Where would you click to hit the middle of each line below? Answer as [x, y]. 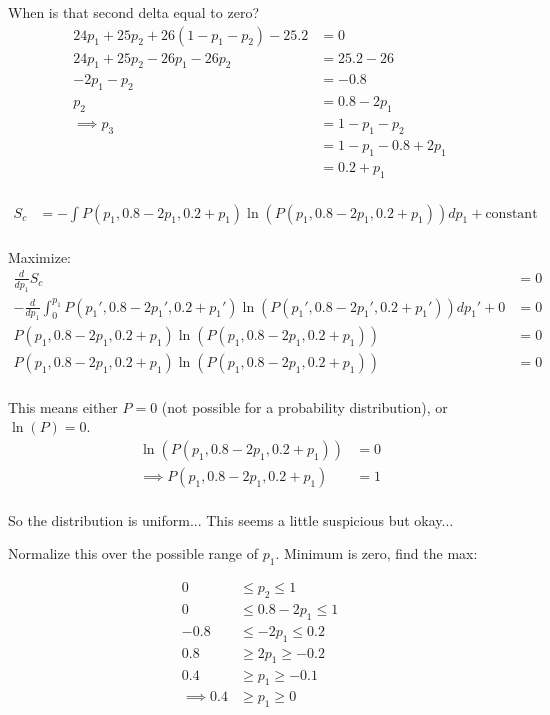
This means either [63, 406]
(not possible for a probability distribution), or [304, 406]
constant [511, 213]
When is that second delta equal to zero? [134, 12]
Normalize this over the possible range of [133, 553]
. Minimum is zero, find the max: [376, 553]
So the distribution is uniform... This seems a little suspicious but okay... [231, 519]
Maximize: [39, 256]
